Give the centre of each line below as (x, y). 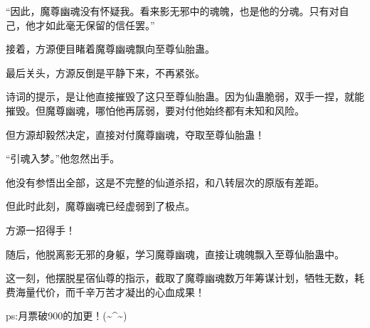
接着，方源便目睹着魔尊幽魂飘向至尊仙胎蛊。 (110, 49)
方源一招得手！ (41, 229)
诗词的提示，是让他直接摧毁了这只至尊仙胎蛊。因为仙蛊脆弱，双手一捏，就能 (185, 96)
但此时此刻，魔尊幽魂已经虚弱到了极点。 (100, 206)
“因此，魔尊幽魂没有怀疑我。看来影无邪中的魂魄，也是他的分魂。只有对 (173, 11)
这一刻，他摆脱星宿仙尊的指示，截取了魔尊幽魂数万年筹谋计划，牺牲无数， (180, 278)
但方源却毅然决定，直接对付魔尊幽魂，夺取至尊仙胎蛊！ (135, 134)
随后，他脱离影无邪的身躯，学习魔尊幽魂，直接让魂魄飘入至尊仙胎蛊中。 (175, 254)
